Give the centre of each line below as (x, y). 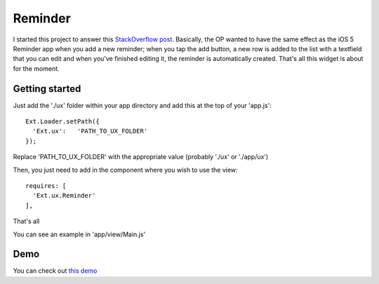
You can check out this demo (55, 271)
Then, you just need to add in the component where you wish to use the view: (125, 170)
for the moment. (36, 68)
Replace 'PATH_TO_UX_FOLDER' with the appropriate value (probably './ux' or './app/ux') (141, 157)
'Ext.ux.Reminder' (64, 196)
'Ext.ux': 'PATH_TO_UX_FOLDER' (90, 131)
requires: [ (46, 185)
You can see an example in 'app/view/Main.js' (79, 234)
